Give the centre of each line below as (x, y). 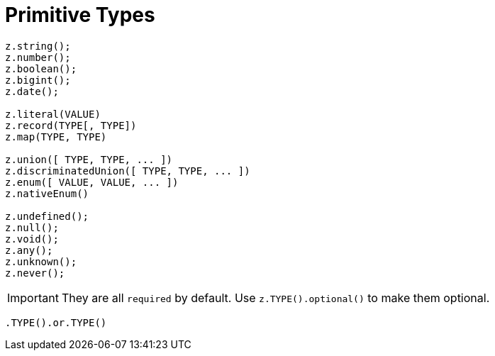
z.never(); (35, 273)
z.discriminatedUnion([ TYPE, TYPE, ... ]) (128, 171)
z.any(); (29, 250)
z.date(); (32, 91)
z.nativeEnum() (47, 193)
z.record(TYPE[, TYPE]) (71, 125)
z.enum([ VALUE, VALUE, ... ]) (92, 182)
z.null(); (32, 227)
